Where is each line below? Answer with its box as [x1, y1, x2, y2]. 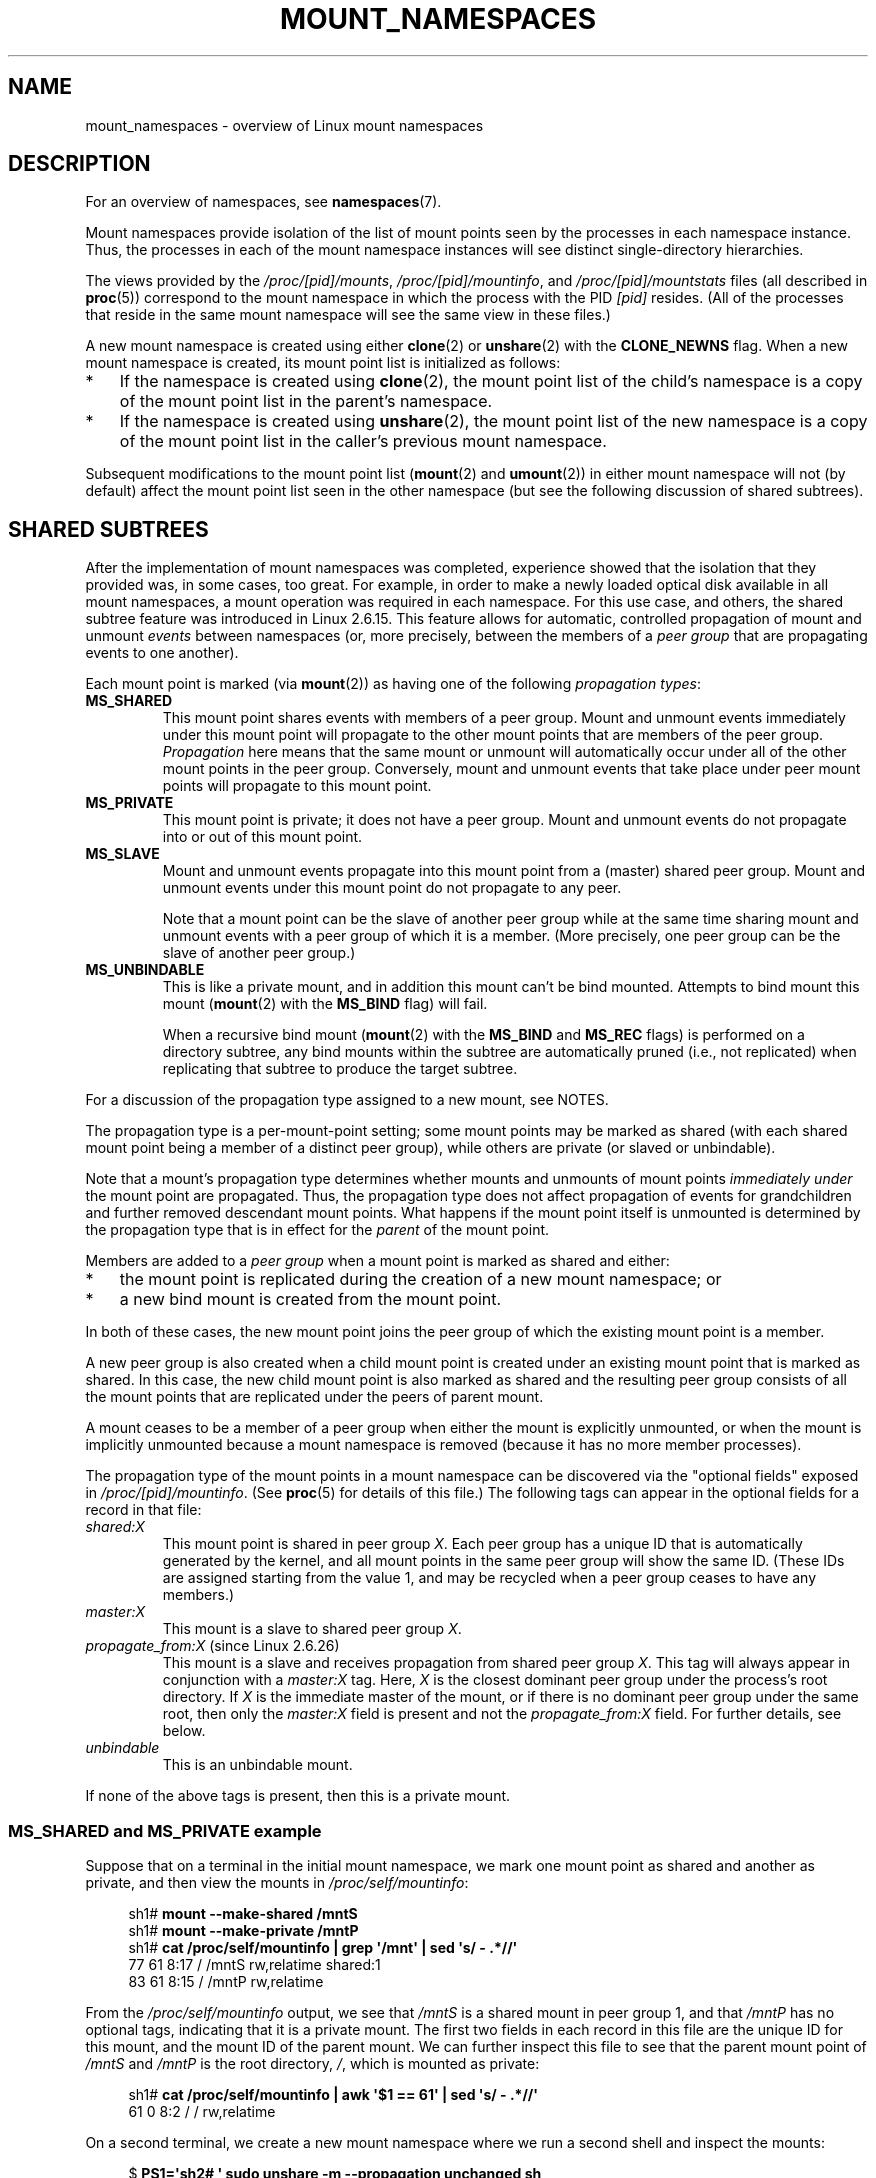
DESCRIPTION [8, 151, 151, 177]
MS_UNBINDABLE [85, 961, 205, 979]
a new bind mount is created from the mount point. [119, 1289, 502, 1310]
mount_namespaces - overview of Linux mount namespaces [85, 116, 484, 134]
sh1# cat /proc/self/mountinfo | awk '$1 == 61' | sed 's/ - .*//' [128, 2086, 539, 2104]
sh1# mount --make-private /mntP [128, 1922, 359, 1940]
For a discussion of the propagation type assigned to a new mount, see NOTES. [85, 1091, 609, 1109]
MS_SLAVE [85, 845, 160, 863]
